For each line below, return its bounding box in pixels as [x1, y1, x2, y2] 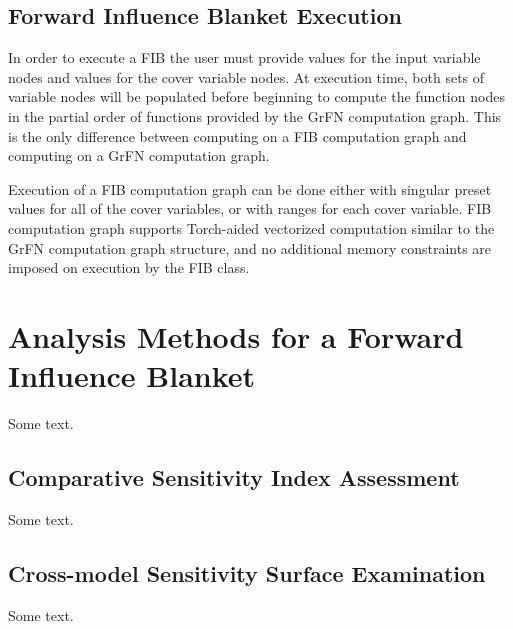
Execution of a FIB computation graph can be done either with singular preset [8, 178, 492, 199]
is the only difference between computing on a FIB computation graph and [8, 125, 467, 146]
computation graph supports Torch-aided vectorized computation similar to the [8, 217, 495, 238]
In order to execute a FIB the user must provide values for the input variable [8, 47, 481, 68]
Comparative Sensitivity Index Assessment [8, 462, 460, 493]
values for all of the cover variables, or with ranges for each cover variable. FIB [8, 198, 492, 219]
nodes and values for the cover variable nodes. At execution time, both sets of [8, 66, 485, 87]
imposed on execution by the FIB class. [8, 257, 250, 278]
